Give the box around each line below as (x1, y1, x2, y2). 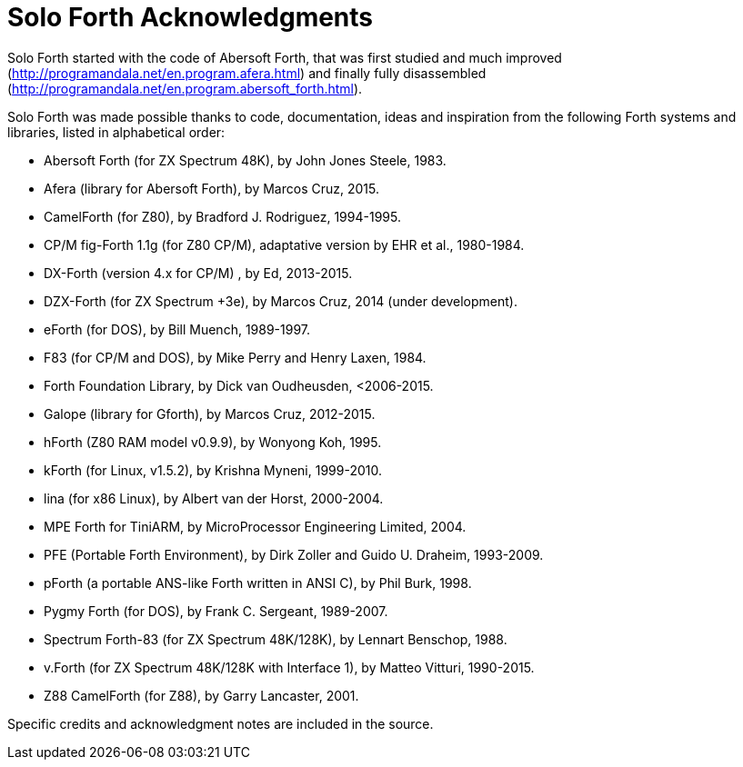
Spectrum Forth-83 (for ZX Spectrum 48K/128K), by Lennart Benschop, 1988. (44, 631, 507, 647)
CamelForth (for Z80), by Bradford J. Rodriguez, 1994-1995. (44, 208, 401, 224)
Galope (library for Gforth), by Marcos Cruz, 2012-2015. (44, 405, 376, 422)
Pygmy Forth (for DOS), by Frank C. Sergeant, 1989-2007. (44, 603, 388, 619)
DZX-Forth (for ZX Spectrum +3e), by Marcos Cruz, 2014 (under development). (44, 293, 517, 309)
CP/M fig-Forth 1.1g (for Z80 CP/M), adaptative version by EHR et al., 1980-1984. (44, 236, 525, 253)
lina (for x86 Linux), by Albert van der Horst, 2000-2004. (44, 490, 384, 506)
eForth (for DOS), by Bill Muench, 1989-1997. (44, 321, 311, 337)
